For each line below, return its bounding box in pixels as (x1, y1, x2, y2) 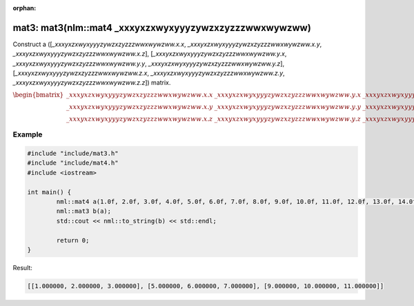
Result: (12, 263, 32, 272)
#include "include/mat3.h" (27, 150, 119, 158)
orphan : (12, 4, 37, 12)
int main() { (27, 188, 72, 196)
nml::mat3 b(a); (56, 207, 112, 215)
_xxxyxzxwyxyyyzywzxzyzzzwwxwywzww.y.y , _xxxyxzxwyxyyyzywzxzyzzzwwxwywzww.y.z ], (12, 59, 285, 68)
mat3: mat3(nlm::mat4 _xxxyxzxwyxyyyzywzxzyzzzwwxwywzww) (12, 21, 312, 34)
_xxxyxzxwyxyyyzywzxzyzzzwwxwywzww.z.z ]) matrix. (12, 79, 171, 87)
